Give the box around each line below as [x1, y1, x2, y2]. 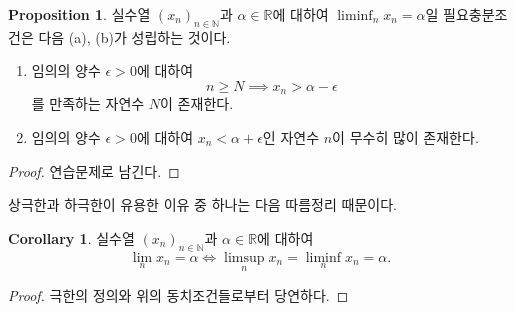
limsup [224, 250, 265, 265]
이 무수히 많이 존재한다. [332, 127, 479, 148]
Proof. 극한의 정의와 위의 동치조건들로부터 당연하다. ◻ [8, 284, 349, 305]
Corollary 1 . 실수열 [8, 227, 135, 248]
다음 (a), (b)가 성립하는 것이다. [38, 26, 231, 47]
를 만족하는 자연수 [31, 93, 145, 114]
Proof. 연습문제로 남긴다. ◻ [8, 160, 180, 181]
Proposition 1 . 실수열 [8, 4, 151, 24]
